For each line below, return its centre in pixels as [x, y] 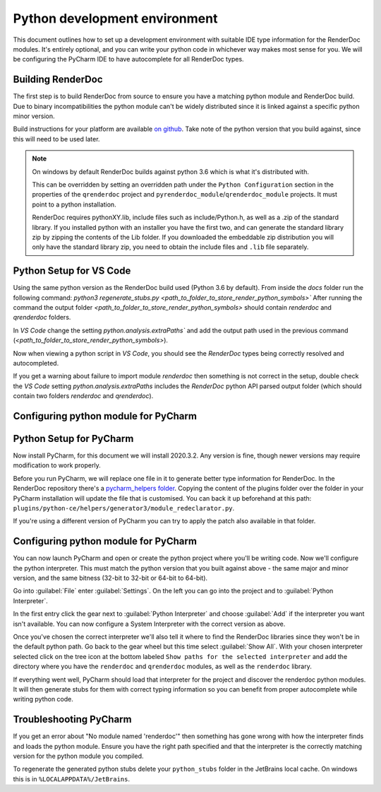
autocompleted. [36, 363]
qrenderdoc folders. [42, 318]
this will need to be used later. [56, 139]
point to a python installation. [74, 204]
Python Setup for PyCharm [73, 438]
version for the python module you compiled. [78, 756]
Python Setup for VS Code [72, 271]
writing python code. [43, 699]
